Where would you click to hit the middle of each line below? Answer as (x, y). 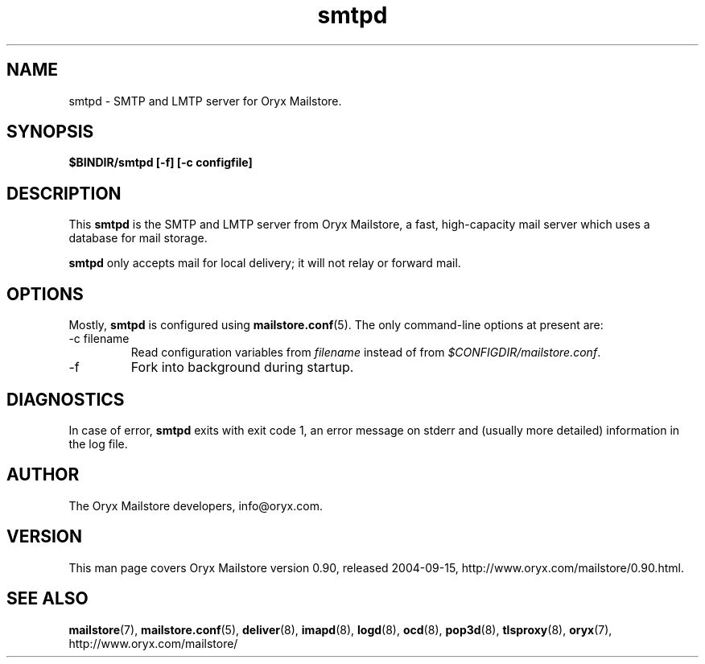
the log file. (98, 443)
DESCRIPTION (64, 193)
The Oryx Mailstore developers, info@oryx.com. (196, 505)
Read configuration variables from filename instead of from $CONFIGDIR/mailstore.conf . (366, 353)
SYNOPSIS (50, 132)
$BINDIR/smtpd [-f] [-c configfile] (161, 163)
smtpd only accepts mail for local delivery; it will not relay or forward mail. (265, 263)
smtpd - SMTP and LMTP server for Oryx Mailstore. (205, 101)
